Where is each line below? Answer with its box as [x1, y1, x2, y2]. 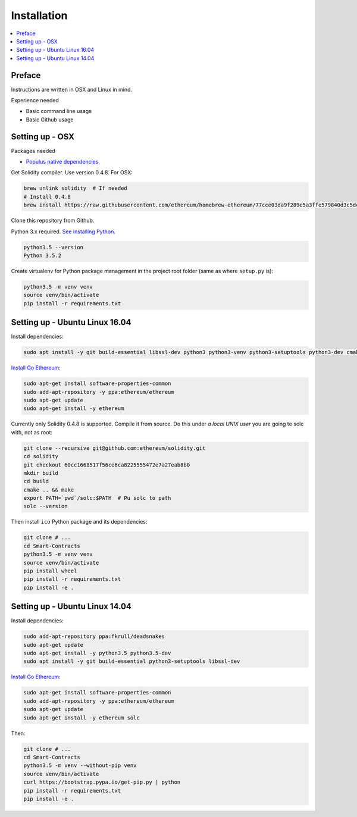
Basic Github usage [26, 116, 74, 123]
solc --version [23, 503, 68, 510]
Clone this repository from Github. [11, 217, 95, 224]
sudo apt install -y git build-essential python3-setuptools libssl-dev [23, 658, 240, 665]
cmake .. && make [23, 486, 74, 493]
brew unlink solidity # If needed [23, 185, 127, 192]
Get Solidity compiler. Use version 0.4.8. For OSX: [11, 169, 133, 176]
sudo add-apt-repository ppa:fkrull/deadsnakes [23, 633, 165, 640]
